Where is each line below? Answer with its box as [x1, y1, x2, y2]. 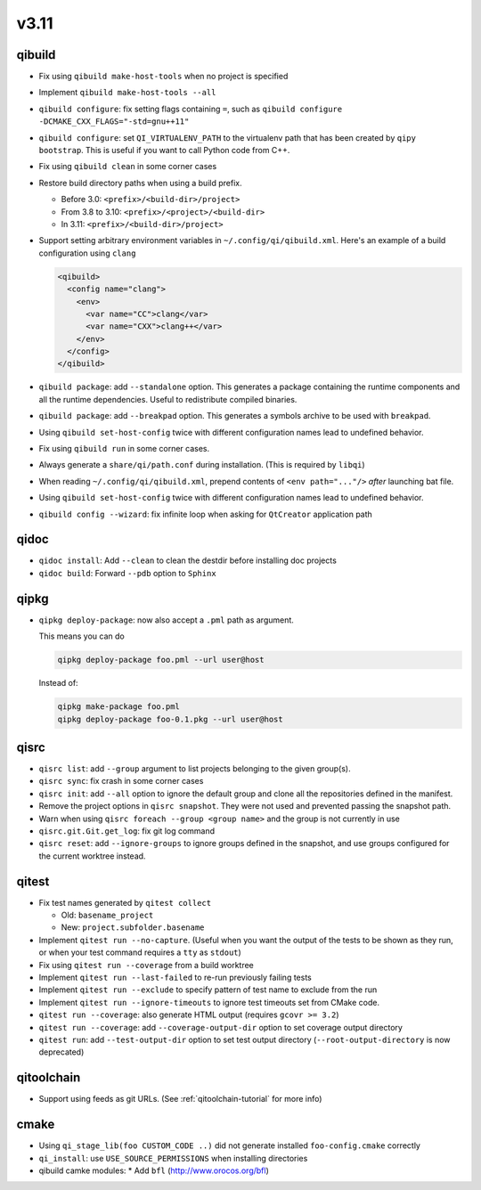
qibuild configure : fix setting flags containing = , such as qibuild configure [38, 103, 343, 114]
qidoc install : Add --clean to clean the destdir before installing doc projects [38, 555, 338, 566]
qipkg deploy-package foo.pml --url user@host [57, 655, 265, 665]
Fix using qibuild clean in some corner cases [38, 161, 217, 172]
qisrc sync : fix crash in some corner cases [38, 776, 204, 787]
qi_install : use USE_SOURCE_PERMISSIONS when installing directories [38, 1153, 308, 1163]
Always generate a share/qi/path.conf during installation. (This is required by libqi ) [38, 460, 365, 470]
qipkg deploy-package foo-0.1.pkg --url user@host [57, 713, 284, 724]
